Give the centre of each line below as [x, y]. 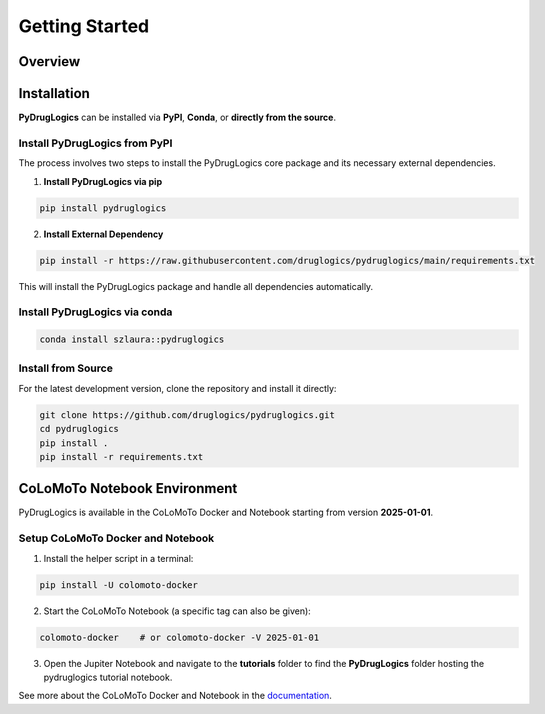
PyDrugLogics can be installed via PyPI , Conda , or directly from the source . [177, 117]
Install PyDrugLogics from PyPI [95, 143]
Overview [49, 61]
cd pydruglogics [79, 429]
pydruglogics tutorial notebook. [108, 677]
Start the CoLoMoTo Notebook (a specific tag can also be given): [177, 611]
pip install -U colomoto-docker [119, 584]
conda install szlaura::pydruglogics [132, 339]
